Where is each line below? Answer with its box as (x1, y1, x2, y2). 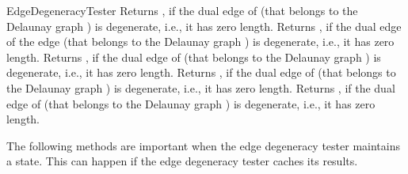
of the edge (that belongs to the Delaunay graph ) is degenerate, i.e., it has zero (6, 33, 395, 50)
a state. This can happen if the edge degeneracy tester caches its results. (6, 153, 358, 169)
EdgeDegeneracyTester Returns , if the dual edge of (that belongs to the (6, 2, 358, 18)
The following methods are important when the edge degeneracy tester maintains (6, 137, 400, 153)
